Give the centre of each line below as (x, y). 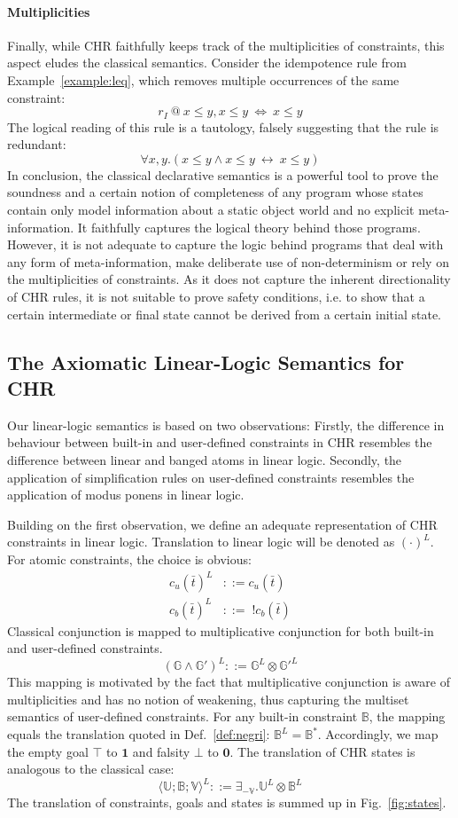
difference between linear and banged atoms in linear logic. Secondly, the (205, 459)
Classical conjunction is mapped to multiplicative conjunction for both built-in (221, 630)
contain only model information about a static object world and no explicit (211, 209)
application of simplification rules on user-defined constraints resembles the (211, 477)
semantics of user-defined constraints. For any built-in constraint (182, 716)
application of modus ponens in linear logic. (126, 495)
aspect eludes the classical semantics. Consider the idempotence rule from (207, 63)
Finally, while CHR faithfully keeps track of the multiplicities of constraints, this (226, 45)
